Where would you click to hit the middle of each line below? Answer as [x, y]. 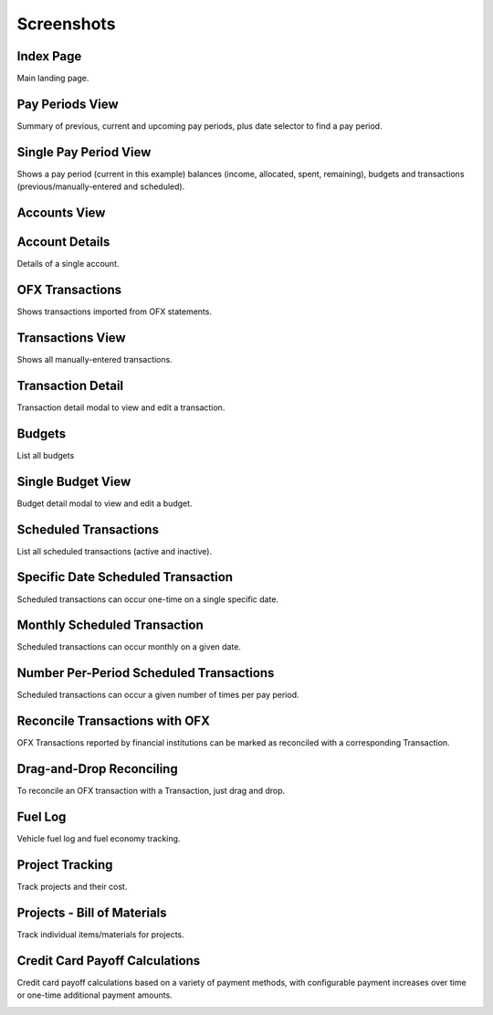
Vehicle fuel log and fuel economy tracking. [99, 839]
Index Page [49, 56]
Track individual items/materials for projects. [100, 934]
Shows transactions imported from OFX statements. [114, 312]
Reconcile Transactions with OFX [113, 721]
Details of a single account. [68, 264]
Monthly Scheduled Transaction [110, 625]
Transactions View [72, 338]
